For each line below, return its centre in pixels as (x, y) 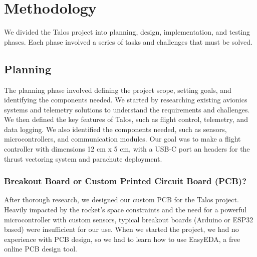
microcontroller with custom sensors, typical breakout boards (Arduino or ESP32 (129, 219)
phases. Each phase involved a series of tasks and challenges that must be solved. (128, 41)
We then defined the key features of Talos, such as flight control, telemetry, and (126, 119)
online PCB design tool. (41, 249)
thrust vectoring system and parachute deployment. (83, 158)
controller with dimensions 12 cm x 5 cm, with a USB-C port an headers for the (127, 149)
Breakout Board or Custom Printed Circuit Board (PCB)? (125, 181)
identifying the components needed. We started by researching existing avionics (126, 100)
